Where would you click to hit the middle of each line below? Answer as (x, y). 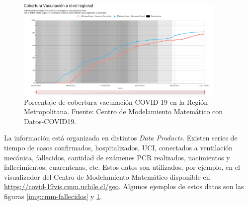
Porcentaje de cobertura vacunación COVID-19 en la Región (116, 102)
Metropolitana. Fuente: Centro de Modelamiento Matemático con (124, 111)
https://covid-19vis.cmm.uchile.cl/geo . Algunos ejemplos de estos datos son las (124, 186)
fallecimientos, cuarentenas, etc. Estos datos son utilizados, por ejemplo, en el (122, 167)
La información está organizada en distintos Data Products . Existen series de (121, 138)
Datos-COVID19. (50, 121)
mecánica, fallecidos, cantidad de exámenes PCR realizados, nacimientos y (117, 157)
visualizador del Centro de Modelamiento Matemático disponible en (107, 176)
